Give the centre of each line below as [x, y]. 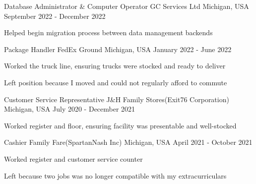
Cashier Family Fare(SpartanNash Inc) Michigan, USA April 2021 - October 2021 [128, 142]
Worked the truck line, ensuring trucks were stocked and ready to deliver [115, 66]
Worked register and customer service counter [73, 158]
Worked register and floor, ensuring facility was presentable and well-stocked [120, 125]
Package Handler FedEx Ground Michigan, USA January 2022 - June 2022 [118, 49]
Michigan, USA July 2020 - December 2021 [70, 109]
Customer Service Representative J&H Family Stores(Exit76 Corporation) [117, 99]
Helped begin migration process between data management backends [108, 32]
